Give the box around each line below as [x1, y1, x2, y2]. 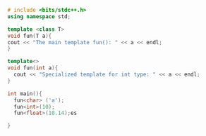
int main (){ [7, 90, 42, 97]
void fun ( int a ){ [7, 64, 59, 72]
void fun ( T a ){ [7, 32, 52, 39]
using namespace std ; [7, 13, 71, 20]
